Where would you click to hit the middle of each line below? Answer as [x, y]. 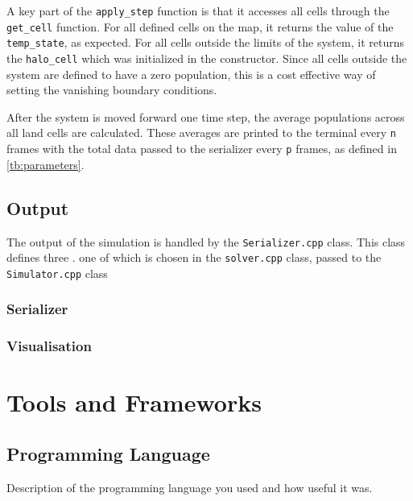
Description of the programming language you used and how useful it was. [190, 487]
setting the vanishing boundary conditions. [112, 90]
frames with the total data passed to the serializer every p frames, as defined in [202, 149]
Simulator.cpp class [57, 273]
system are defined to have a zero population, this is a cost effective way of [191, 74]
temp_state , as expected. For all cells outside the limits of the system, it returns [205, 42]
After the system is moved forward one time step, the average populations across [206, 116]
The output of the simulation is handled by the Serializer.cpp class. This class [206, 241]
